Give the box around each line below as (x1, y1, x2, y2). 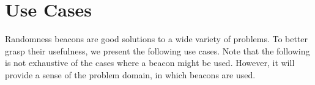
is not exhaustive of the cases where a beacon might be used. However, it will (5, 56, 295, 69)
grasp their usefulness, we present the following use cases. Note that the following (5, 44, 310, 57)
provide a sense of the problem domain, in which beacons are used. (5, 68, 256, 81)
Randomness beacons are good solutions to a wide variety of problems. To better (5, 32, 308, 45)
